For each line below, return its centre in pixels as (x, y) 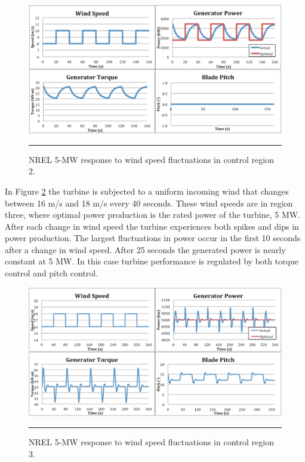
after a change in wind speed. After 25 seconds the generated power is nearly (145, 249)
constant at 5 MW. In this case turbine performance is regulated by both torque (152, 261)
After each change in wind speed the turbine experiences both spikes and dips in (152, 226)
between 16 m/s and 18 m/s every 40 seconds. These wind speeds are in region (149, 203)
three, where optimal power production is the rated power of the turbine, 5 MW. (153, 215)
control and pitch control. (52, 273)
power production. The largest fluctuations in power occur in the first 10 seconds (153, 238)
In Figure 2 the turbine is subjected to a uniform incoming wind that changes (147, 191)
